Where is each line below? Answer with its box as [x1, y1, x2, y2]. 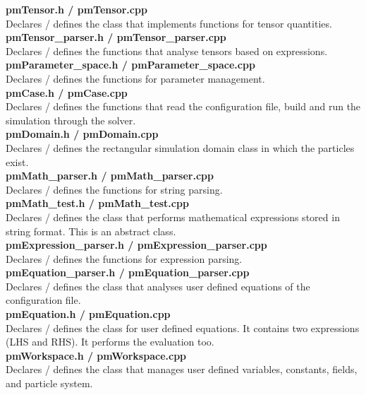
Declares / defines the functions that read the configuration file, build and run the [6, 99, 361, 114]
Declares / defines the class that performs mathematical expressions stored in [6, 209, 340, 224]
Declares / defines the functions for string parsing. [6, 182, 223, 196]
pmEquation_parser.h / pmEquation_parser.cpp [6, 265, 250, 280]
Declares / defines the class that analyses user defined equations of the [6, 278, 310, 293]
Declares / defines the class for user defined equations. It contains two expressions [6, 320, 360, 335]
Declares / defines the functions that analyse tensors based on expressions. [6, 43, 328, 58]
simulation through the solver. [6, 112, 136, 127]
